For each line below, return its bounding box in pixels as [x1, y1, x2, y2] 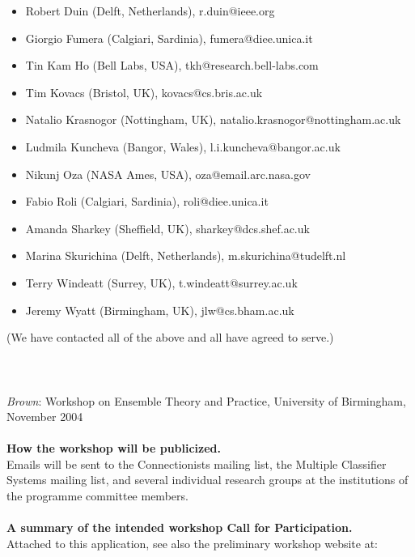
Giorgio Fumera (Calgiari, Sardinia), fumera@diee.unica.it [25, 29, 313, 46]
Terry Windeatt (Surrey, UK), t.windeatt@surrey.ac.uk [25, 274, 298, 291]
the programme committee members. [6, 487, 188, 504]
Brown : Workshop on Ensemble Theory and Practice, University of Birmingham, [6, 392, 406, 409]
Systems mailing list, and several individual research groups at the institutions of [6, 471, 409, 488]
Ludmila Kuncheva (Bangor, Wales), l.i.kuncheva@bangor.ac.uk [25, 138, 341, 155]
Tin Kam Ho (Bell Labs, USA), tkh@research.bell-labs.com [25, 57, 319, 74]
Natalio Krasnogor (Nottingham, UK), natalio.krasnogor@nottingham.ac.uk [25, 111, 401, 128]
